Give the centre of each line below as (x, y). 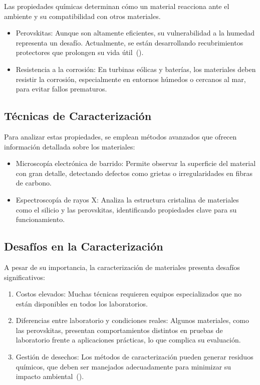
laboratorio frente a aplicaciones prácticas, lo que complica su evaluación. (128, 340)
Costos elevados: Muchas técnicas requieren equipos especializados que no (128, 294)
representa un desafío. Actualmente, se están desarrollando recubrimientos (129, 42)
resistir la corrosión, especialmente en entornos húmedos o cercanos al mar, (131, 79)
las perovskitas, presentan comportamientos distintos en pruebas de (119, 330)
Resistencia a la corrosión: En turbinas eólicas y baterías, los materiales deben (136, 69)
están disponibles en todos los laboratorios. (82, 303)
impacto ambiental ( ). (50, 376)
